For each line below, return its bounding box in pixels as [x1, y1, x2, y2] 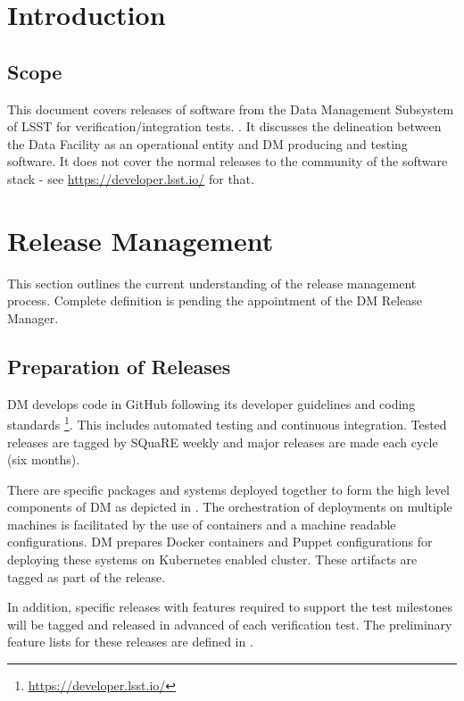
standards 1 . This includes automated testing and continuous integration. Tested [7, 413, 447, 433]
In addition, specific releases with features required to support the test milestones [7, 597, 452, 616]
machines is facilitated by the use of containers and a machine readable [7, 514, 396, 533]
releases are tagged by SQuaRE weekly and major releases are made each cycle [7, 432, 438, 451]
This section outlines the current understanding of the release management [7, 273, 417, 292]
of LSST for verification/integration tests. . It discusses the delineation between [7, 117, 442, 136]
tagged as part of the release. [7, 567, 166, 586]
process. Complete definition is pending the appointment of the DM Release [7, 291, 423, 310]
